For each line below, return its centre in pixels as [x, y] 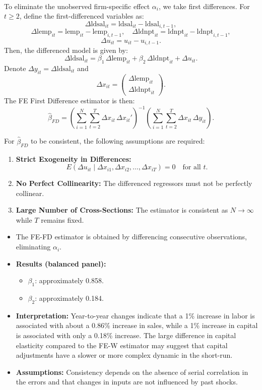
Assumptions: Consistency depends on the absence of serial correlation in [132, 372]
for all [192, 168]
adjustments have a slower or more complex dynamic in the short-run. [124, 355]
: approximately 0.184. [69, 298]
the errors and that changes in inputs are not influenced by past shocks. [127, 382]
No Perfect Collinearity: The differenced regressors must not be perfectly [134, 183]
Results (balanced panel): [61, 263]
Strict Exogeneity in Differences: [74, 158]
